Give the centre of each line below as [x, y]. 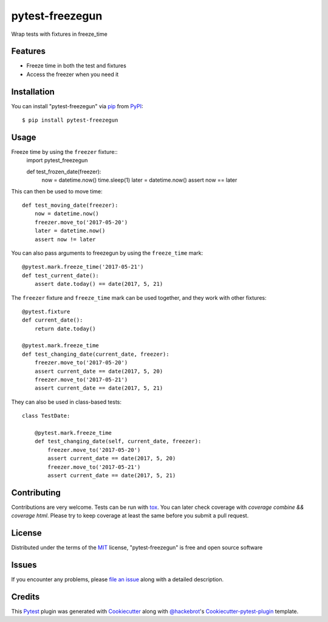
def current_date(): [53, 320]
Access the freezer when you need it [73, 74]
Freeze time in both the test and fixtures [77, 66]
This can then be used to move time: [57, 191]
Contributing [36, 492]
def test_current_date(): [61, 275]
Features [28, 51]
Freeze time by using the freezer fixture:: [64, 152]
